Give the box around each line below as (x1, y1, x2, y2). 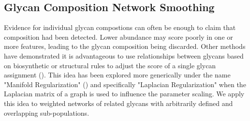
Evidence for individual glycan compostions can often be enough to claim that (4, 22, 236, 32)
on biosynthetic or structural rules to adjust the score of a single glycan (4, 60, 216, 70)
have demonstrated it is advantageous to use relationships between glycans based (4, 50, 244, 60)
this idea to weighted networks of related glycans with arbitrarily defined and (4, 98, 233, 108)
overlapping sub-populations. (4, 107, 89, 118)
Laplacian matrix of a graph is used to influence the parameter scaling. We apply (4, 89, 245, 99)
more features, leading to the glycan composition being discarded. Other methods (4, 41, 246, 51)
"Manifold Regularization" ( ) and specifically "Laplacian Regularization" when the (4, 79, 246, 89)
